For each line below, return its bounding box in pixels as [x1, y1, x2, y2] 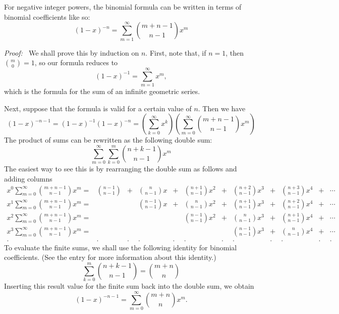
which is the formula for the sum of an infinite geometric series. [4, 86, 200, 97]
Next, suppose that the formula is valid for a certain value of [4, 103, 192, 113]
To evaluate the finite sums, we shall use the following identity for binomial [4, 242, 237, 252]
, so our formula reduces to [34, 57, 118, 68]
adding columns [4, 173, 52, 184]
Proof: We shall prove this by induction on [4, 47, 139, 58]
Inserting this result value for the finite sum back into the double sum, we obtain [4, 281, 254, 291]
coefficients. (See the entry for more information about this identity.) [4, 252, 216, 262]
